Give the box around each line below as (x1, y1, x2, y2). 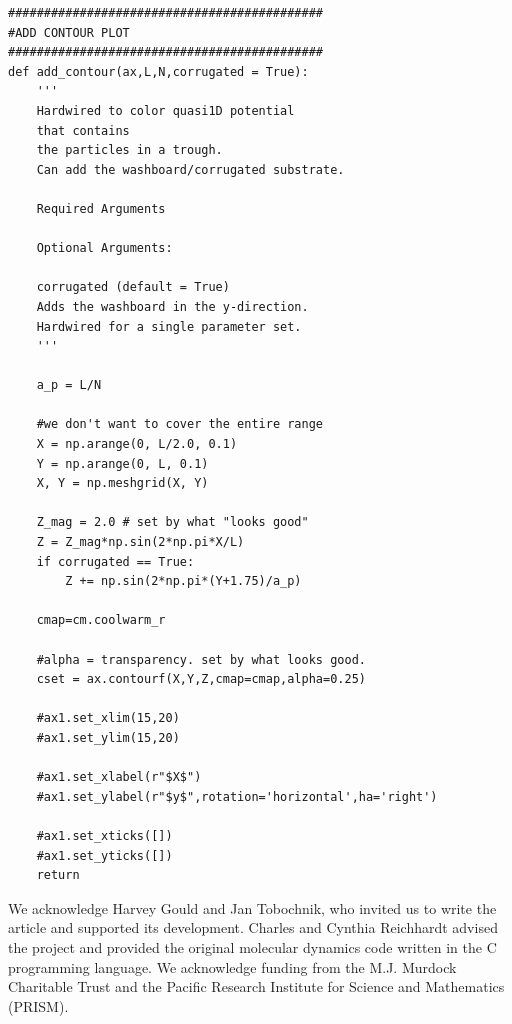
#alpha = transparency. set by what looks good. (36, 652, 366, 667)
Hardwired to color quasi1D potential (36, 103, 295, 118)
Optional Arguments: (36, 241, 173, 256)
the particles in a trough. (36, 143, 223, 158)
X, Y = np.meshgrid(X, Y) (36, 476, 209, 491)
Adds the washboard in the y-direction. (36, 299, 309, 314)
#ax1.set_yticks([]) (36, 848, 173, 863)
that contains (36, 123, 130, 138)
